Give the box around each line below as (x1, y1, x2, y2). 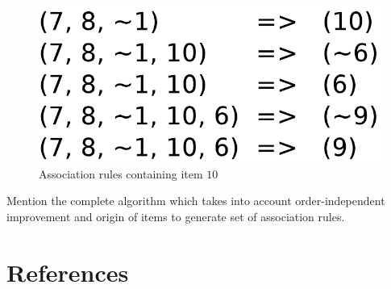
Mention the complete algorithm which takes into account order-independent (6, 192, 385, 209)
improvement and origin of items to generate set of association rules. (6, 208, 345, 225)
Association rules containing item (39, 165, 203, 182)
